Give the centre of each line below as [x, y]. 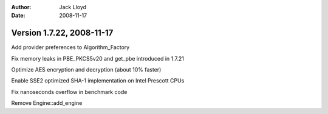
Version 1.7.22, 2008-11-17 [62, 33]
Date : [18, 16]
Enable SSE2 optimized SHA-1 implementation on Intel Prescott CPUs [98, 81]
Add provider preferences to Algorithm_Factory [70, 47]
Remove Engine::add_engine [47, 103]
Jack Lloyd [73, 7]
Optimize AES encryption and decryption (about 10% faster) [86, 70]
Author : [21, 7]
